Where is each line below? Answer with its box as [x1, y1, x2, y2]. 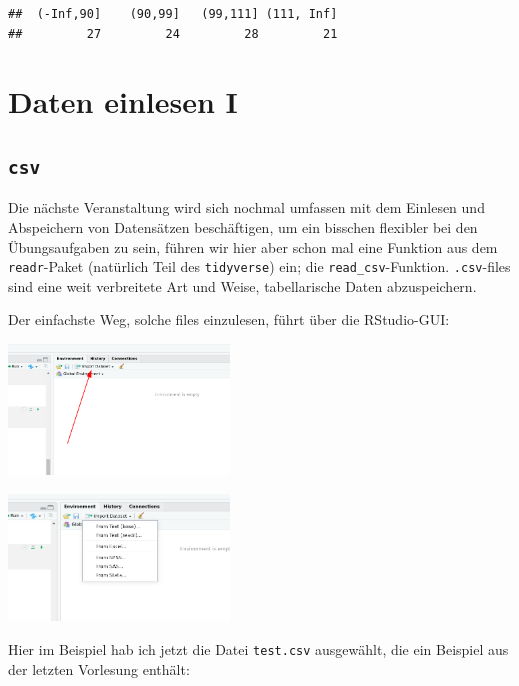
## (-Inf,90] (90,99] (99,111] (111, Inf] [8, 7, 338, 21]
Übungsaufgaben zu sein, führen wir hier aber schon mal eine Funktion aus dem [8, 236, 498, 257]
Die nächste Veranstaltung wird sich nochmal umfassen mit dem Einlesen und [8, 197, 485, 218]
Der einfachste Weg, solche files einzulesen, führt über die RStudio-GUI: [8, 309, 450, 330]
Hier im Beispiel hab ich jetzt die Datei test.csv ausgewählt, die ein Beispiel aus [8, 639, 509, 660]
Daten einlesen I [8, 81, 238, 122]
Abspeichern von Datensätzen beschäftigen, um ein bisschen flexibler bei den [8, 216, 478, 237]
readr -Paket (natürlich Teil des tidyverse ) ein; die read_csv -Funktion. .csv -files [8, 256, 511, 277]
